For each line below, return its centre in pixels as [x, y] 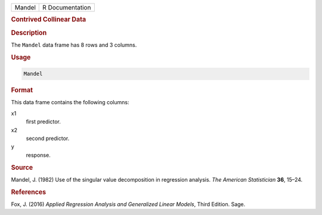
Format [22, 91]
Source [22, 167]
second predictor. [48, 138]
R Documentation [67, 7]
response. [38, 155]
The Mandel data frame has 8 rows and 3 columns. [74, 45]
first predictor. [43, 121]
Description [29, 33]
